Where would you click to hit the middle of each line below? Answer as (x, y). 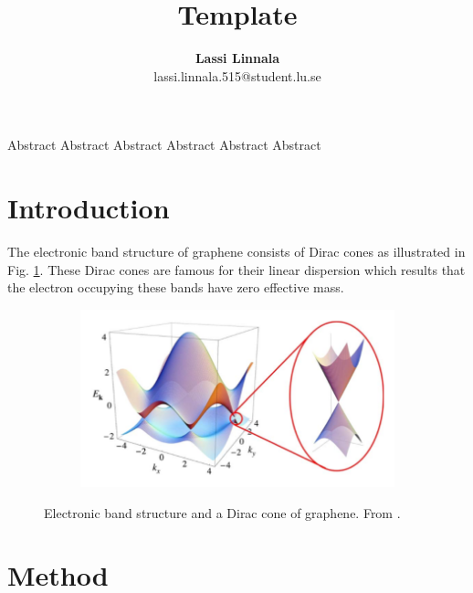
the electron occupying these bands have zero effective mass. (176, 287)
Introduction (89, 208)
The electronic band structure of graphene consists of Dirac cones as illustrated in (236, 252)
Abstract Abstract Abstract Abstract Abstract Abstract (164, 145)
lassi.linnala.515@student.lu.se (237, 75)
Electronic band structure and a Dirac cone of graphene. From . (222, 512)
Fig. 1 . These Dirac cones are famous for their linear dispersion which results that (236, 269)
